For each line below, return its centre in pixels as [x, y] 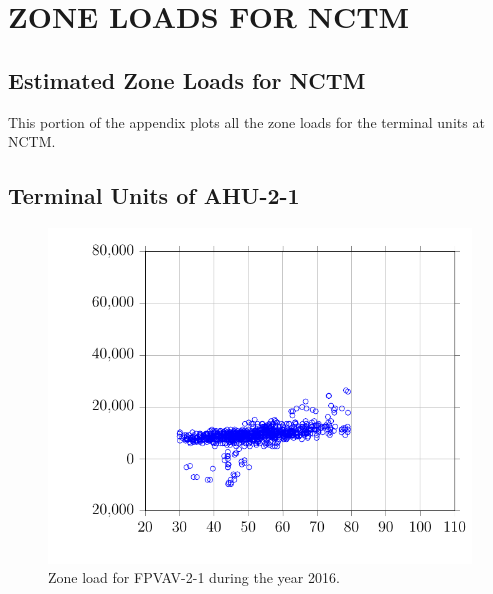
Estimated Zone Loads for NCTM [187, 79]
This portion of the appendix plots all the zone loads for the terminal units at [246, 121]
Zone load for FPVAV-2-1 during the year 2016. [194, 577]
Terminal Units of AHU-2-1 [154, 195]
